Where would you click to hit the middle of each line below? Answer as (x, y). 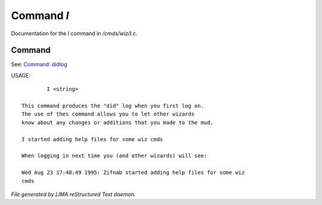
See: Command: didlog (39, 64)
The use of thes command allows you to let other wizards (108, 114)
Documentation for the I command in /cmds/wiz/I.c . (74, 33)
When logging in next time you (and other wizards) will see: (114, 156)
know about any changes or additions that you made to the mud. (118, 122)
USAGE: (21, 75)
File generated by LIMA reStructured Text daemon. (73, 194)
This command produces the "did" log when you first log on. (113, 106)
